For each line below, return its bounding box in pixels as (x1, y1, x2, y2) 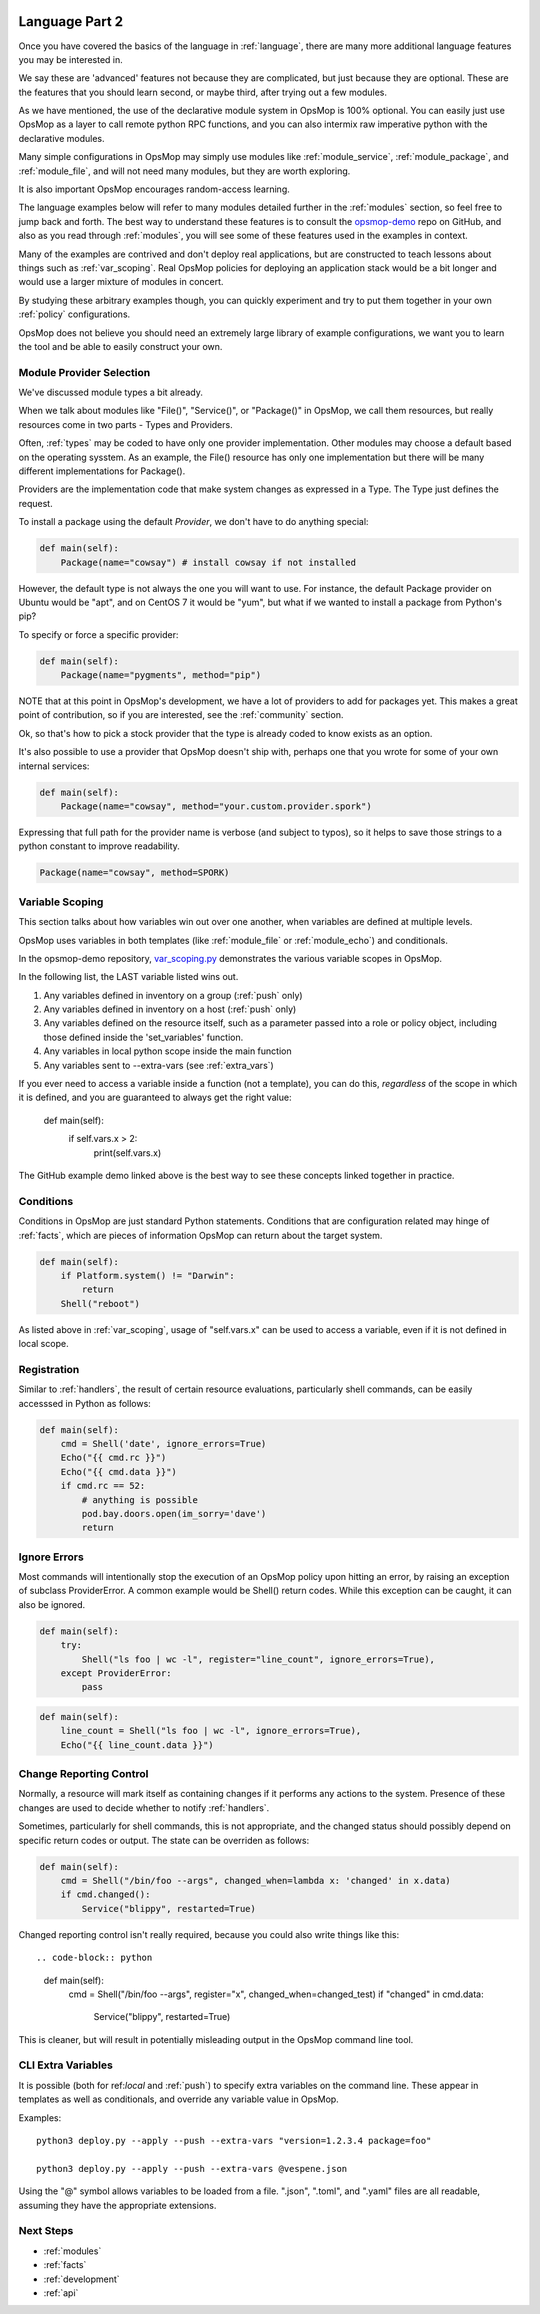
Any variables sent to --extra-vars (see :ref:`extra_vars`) (43, 1059, 274, 1071)
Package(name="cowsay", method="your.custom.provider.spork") (60, 801, 372, 812)
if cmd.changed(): (60, 1889, 151, 1900)
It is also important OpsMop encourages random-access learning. (18, 183, 290, 195)
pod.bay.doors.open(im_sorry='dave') (81, 1508, 267, 1519)
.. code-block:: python (36, 1952, 153, 1964)
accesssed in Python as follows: (18, 1397, 152, 1409)
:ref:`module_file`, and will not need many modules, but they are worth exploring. (18, 165, 351, 177)
